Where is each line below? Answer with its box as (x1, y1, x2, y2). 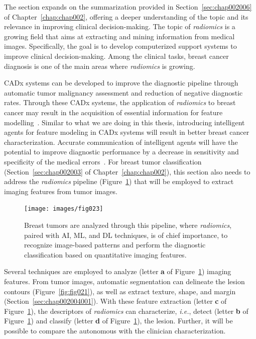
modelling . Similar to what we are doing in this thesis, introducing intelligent (4, 117, 245, 127)
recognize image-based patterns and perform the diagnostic (24, 239, 206, 250)
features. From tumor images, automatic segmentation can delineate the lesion (4, 276, 245, 286)
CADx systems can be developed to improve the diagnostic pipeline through (4, 77, 238, 88)
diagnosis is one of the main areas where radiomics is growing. (4, 60, 195, 71)
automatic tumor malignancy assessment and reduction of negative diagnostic (4, 87, 243, 98)
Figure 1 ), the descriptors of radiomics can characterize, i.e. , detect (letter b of (4, 305, 248, 316)
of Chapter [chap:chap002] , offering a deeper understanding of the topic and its (4, 11, 248, 22)
